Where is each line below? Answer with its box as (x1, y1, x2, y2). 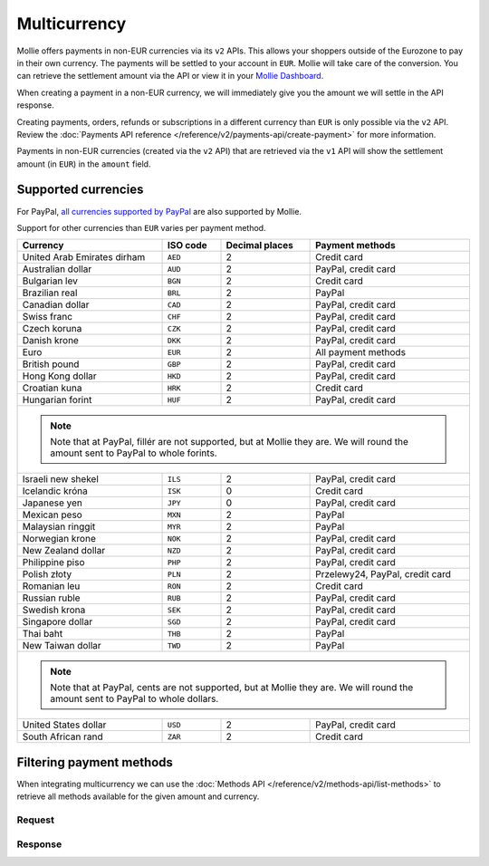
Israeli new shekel (22, 473, 100, 486)
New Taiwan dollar (22, 640, 101, 652)
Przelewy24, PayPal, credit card (315, 568, 452, 581)
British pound (22, 358, 80, 370)
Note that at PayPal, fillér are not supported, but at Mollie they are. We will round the (50, 436, 409, 448)
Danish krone (22, 334, 79, 347)
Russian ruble (22, 592, 81, 604)
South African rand (22, 730, 103, 743)
